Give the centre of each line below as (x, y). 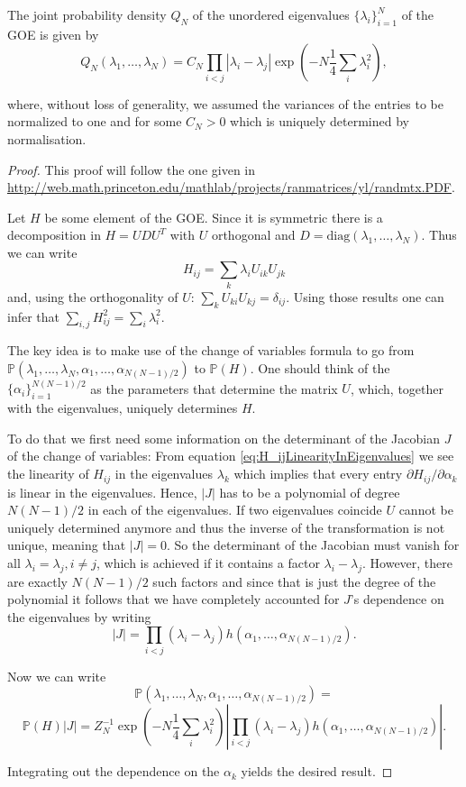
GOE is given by (53, 34)
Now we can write (57, 676)
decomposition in (54, 235)
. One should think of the (320, 367)
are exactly (37, 581)
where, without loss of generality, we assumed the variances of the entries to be (225, 103)
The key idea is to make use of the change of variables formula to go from (211, 350)
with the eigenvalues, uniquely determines (123, 408)
